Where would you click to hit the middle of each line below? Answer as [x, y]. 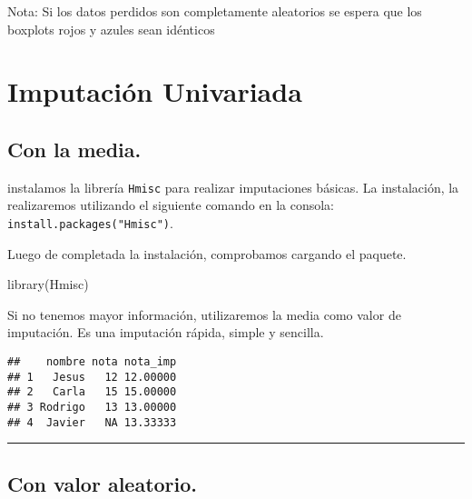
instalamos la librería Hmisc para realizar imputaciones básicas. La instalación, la [233, 187]
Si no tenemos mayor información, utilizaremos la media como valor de [204, 314]
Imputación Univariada [155, 91]
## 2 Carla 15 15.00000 [92, 392]
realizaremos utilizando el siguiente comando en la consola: [171, 205]
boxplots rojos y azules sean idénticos [111, 29]
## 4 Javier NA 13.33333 [92, 422]
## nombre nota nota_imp [92, 362]
